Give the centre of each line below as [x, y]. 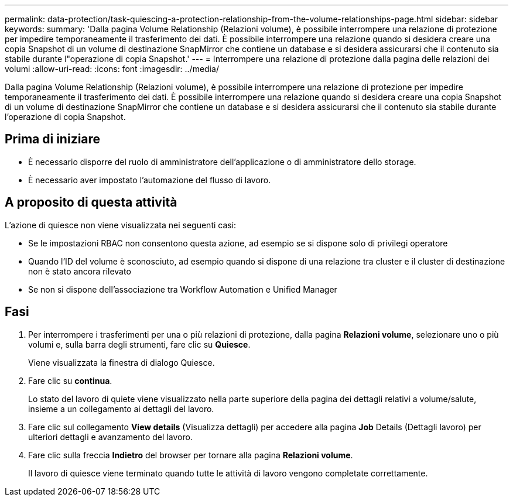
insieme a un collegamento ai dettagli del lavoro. [121, 409]
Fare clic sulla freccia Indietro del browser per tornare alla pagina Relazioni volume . [191, 455]
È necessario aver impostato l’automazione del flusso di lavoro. [150, 180]
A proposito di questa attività [91, 203]
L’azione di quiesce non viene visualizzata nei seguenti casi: [121, 225]
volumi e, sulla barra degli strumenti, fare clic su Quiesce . [139, 344]
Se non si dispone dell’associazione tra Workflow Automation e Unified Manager [183, 289]
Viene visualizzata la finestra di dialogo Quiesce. [122, 362]
